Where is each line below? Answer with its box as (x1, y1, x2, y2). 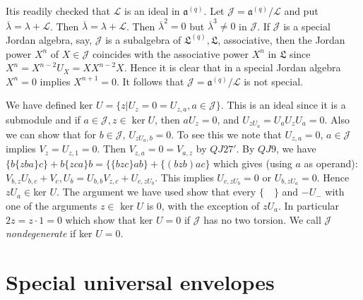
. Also (324, 112, 350, 126)
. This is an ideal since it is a (220, 97, 346, 112)
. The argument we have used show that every (56, 184, 256, 199)
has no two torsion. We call (203, 212, 321, 227)
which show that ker (65, 212, 153, 227)
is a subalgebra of (105, 32, 181, 47)
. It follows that (117, 73, 184, 88)
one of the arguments (6, 198, 97, 212)
